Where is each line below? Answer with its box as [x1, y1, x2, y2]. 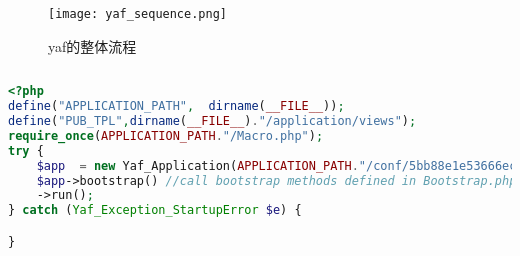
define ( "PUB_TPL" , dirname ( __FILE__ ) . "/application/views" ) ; [8, 114, 417, 128]
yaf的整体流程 [48, 35, 137, 56]
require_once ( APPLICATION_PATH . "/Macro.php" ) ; [8, 128, 324, 143]
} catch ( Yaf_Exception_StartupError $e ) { [8, 203, 302, 218]
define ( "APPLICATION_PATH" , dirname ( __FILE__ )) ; [8, 99, 345, 114]
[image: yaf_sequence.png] [48, 7, 227, 21]
